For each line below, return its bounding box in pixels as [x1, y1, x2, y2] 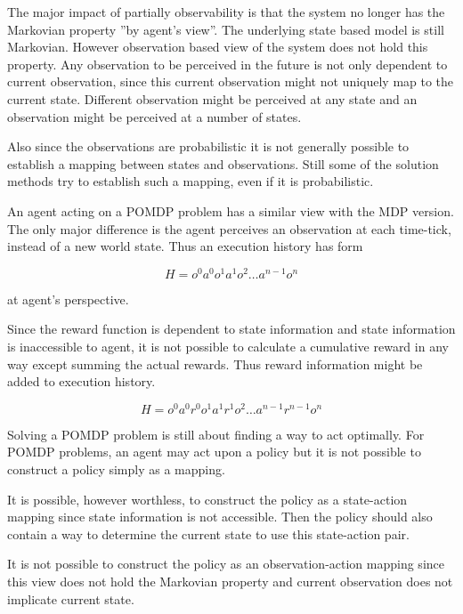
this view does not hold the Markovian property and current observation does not [7, 572, 453, 590]
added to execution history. [7, 372, 156, 391]
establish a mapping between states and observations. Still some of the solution [7, 154, 439, 173]
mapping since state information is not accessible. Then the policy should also [7, 507, 433, 526]
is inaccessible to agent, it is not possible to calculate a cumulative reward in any [7, 336, 449, 355]
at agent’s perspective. [7, 289, 129, 308]
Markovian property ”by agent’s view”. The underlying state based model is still [7, 20, 444, 38]
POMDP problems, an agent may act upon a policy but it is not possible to [7, 442, 421, 461]
